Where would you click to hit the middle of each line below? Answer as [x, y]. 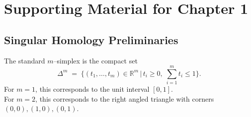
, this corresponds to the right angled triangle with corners [125, 98]
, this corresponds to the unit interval [92, 89]
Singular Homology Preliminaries [91, 39]
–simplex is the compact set [95, 60]
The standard [25, 60]
